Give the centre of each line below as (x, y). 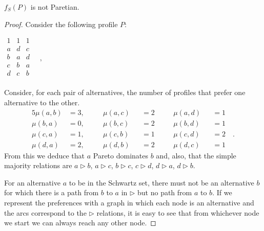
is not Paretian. (55, 7)
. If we (222, 192)
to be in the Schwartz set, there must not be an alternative (161, 182)
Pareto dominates (121, 155)
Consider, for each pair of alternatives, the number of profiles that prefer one (125, 92)
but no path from (165, 192)
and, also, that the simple (196, 155)
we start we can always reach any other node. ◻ (80, 223)
